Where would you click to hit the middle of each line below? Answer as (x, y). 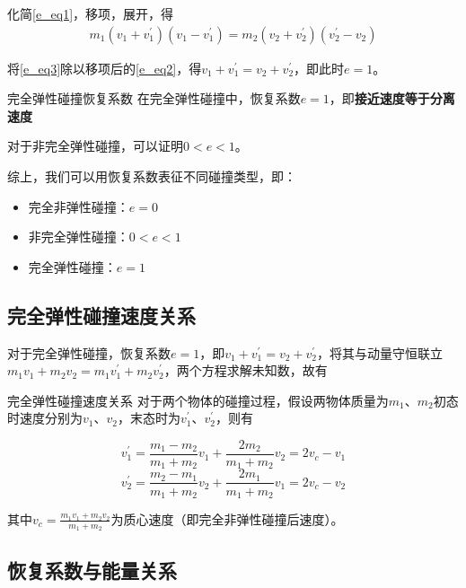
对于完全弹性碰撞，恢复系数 (89, 352)
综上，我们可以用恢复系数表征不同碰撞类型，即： (152, 176)
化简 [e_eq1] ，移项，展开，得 (91, 13)
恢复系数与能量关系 (92, 570)
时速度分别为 (45, 418)
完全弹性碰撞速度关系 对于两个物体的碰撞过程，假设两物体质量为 (198, 400)
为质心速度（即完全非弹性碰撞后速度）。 (227, 518)
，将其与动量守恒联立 (380, 352)
